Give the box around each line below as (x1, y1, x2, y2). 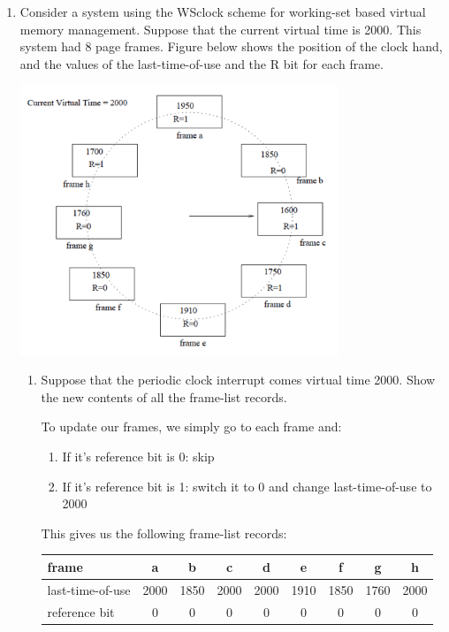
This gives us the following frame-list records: (41, 523, 287, 542)
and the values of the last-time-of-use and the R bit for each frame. (19, 54, 384, 72)
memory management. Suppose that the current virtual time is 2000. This (19, 19, 422, 38)
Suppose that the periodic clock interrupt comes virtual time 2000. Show (41, 370, 436, 389)
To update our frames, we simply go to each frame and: (41, 417, 342, 436)
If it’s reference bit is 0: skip (62, 447, 215, 466)
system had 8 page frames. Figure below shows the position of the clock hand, (19, 37, 443, 56)
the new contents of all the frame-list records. (41, 387, 287, 406)
